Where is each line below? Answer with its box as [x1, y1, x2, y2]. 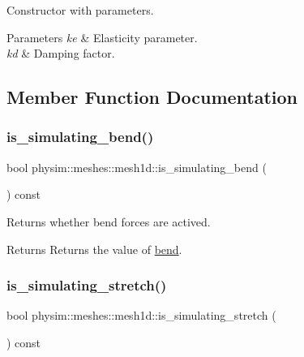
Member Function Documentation [6, 84, 298, 110]
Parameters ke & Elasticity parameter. [6, 28, 198, 45]
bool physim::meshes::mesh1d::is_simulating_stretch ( [6, 307, 276, 324]
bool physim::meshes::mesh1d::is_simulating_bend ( [6, 158, 267, 175]
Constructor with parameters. [6, 2, 154, 18]
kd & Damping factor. [6, 45, 115, 62]
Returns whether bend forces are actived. [6, 213, 211, 230]
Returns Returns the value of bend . [6, 240, 182, 257]
